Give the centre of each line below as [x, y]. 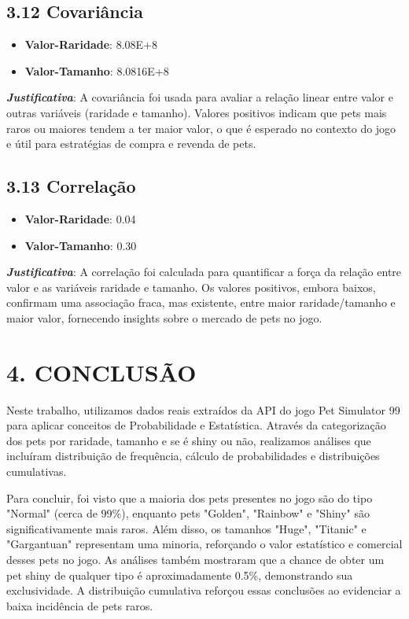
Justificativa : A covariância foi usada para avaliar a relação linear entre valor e [200, 97]
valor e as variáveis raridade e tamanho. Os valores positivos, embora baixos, [191, 287]
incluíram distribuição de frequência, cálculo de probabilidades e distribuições [193, 456]
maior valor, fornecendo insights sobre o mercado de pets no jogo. [164, 317]
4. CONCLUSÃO [101, 372]
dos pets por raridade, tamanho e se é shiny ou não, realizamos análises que [189, 440]
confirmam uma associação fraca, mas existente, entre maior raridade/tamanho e [201, 302]
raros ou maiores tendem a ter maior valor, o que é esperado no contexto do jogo [201, 128]
